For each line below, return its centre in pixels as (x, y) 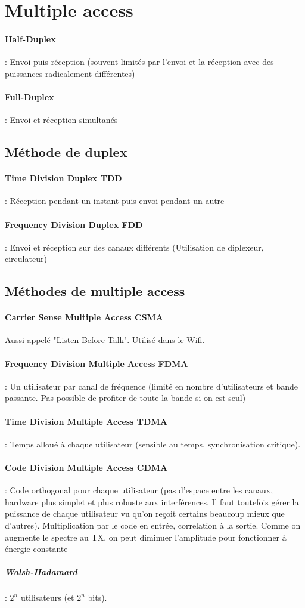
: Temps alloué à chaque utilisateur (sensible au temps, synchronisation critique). (153, 444)
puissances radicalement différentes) (70, 73)
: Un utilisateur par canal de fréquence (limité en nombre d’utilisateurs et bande (151, 386)
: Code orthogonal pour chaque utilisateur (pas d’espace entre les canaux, (139, 490)
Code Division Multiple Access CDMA (86, 467)
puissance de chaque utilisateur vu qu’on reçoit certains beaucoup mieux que (145, 513)
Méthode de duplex (66, 152)
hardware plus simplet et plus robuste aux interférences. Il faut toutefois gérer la (152, 501)
